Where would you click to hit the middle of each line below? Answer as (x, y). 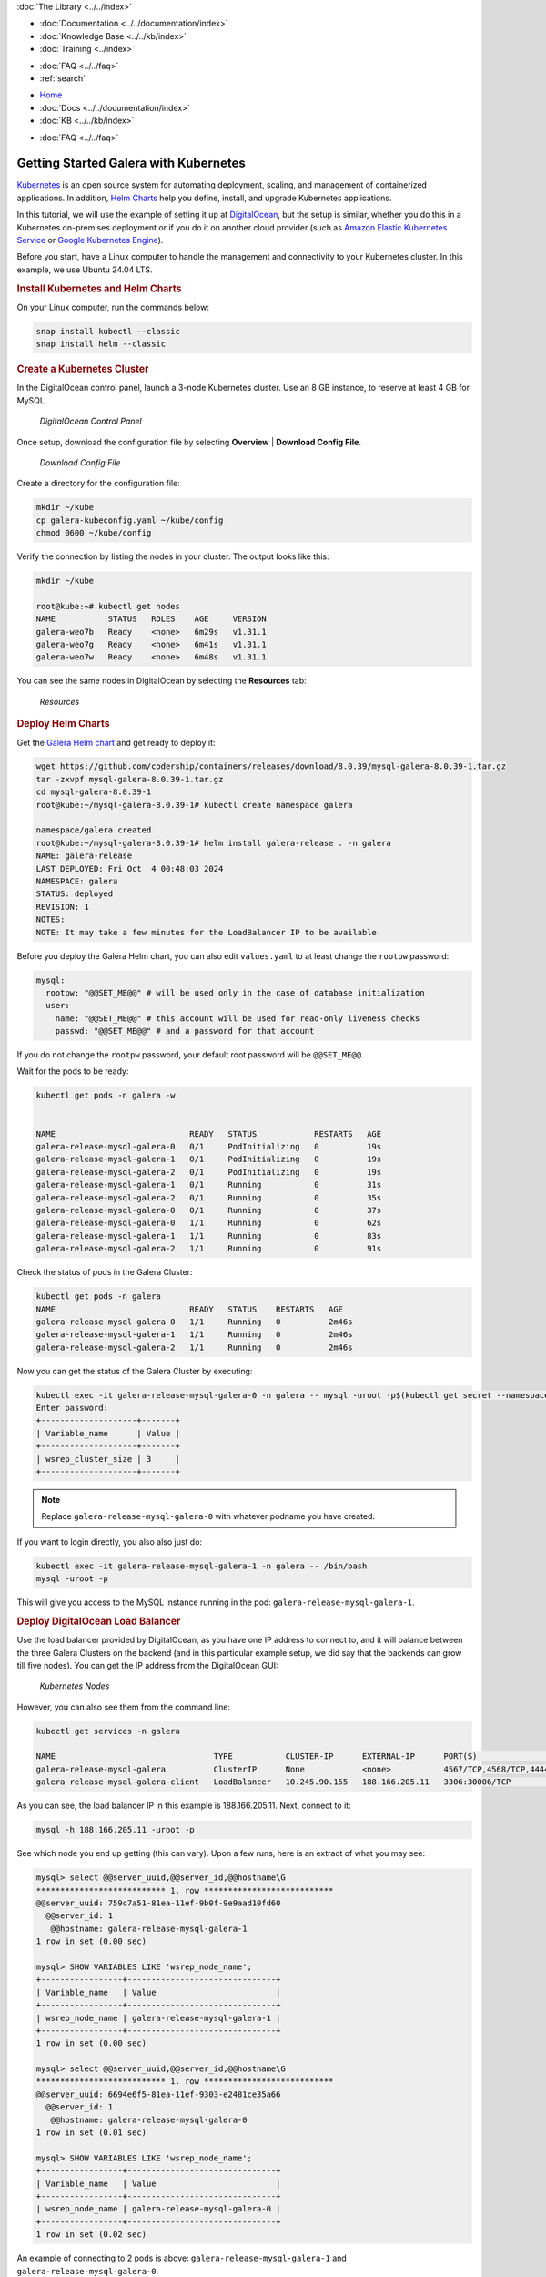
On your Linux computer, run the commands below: (113, 307)
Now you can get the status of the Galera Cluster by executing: (135, 1371)
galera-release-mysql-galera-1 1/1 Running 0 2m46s (194, 1335)
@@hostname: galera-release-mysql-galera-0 (149, 2119)
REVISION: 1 (63, 907)
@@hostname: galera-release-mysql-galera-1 (149, 1928)
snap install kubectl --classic (108, 331)
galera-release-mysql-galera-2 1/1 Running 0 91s (209, 1249)
